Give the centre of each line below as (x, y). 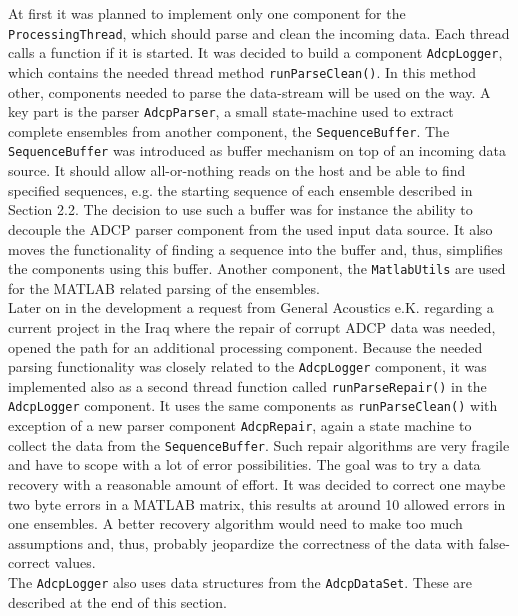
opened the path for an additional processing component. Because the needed (245, 346)
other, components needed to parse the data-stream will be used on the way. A (249, 91)
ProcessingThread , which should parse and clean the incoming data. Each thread (259, 32)
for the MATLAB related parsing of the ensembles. (164, 287)
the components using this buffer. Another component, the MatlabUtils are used (257, 268)
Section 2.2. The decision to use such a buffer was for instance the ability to (240, 209)
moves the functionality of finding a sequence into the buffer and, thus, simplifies (255, 248)
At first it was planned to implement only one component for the (207, 13)
